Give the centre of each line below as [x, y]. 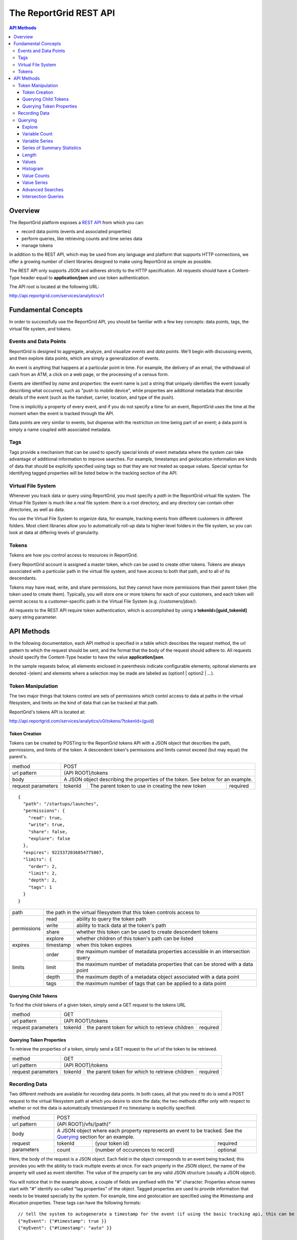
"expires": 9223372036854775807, [64, 852]
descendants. [23, 578]
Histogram [33, 169]
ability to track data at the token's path [121, 925]
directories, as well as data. [37, 509]
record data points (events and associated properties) [76, 232]
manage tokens [37, 245]
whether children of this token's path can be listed [135, 938]
